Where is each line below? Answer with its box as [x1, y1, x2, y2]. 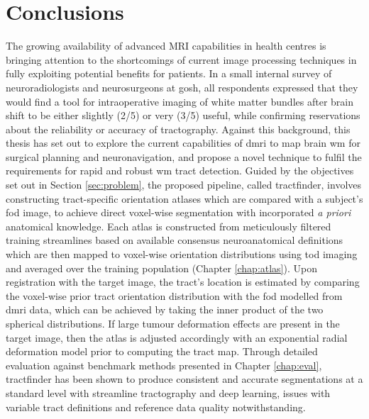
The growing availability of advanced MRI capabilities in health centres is [6, 38, 326, 53]
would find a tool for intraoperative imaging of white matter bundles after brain [6, 94, 353, 108]
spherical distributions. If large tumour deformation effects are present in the [6, 316, 340, 330]
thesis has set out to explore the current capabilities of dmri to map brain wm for [6, 135, 360, 150]
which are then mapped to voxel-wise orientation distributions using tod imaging [6, 247, 358, 262]
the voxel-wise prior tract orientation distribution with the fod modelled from [6, 288, 343, 303]
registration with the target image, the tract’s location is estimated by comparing [6, 274, 360, 289]
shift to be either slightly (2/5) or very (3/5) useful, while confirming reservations [6, 108, 360, 123]
